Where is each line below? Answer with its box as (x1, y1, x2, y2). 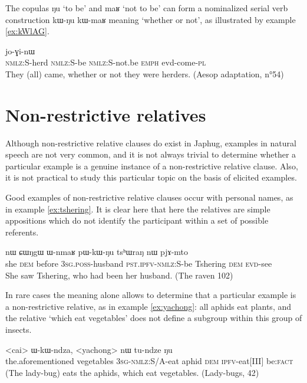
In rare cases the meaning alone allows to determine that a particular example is (5, 289, 296, 301)
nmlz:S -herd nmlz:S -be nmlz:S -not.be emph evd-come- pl (5, 56, 206, 68)
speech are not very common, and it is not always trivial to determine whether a (5, 148, 296, 161)
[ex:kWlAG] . (5, 25, 49, 37)
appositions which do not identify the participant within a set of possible (5, 214, 269, 227)
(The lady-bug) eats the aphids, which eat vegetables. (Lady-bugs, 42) (5, 366, 259, 378)
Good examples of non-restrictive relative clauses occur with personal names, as (5, 191, 293, 204)
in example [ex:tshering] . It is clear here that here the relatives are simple (5, 202, 270, 215)
